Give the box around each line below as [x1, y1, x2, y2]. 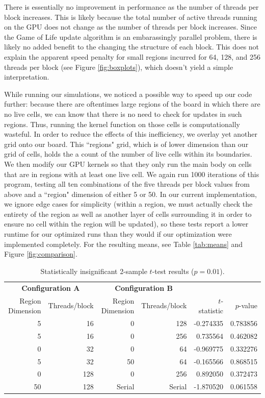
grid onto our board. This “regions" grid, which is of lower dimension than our [4, 138, 249, 149]
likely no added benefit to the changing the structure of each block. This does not [4, 41, 259, 52]
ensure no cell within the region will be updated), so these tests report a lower [4, 218, 249, 229]
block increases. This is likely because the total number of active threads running [4, 11, 257, 22]
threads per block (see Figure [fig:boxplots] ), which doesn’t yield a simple [4, 61, 233, 72]
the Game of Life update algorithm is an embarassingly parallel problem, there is [4, 31, 257, 42]
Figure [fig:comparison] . [4, 248, 77, 259]
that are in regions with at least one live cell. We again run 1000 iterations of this [4, 168, 259, 179]
